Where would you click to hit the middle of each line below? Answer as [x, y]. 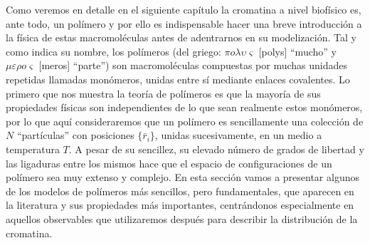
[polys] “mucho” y [297, 51]
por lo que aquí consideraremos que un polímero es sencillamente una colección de [185, 121]
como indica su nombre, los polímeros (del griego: [113, 51]
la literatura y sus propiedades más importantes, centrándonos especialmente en [180, 205]
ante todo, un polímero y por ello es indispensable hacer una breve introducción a [184, 23]
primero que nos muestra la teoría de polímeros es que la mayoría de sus [163, 93]
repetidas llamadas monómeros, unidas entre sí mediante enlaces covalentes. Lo [178, 79]
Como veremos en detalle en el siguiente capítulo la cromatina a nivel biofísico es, [184, 9]
